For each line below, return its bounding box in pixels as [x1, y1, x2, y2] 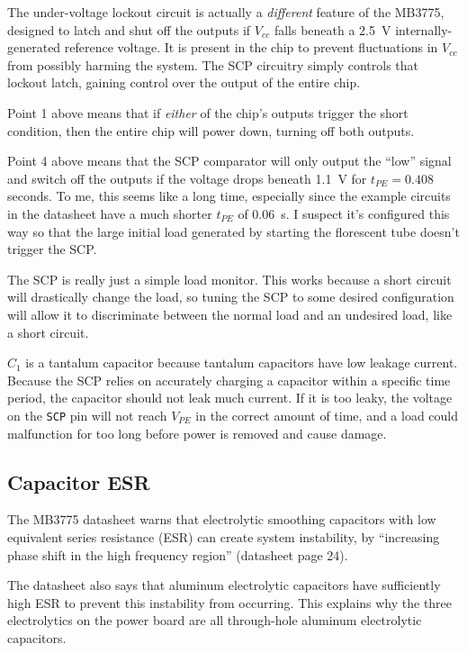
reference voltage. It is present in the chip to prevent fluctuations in [64, 38, 438, 57]
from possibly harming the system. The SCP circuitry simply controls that [7, 55, 419, 74]
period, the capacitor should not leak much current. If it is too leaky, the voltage [7, 388, 453, 407]
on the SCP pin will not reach [7, 405, 167, 424]
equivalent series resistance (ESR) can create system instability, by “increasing [7, 527, 440, 546]
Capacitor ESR [7, 467, 150, 495]
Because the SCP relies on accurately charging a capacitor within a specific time [7, 370, 451, 389]
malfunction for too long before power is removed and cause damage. [7, 423, 387, 442]
